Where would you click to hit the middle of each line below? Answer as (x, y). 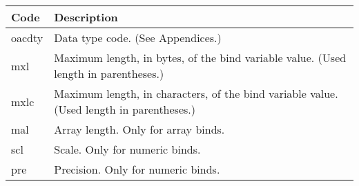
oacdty (27, 38)
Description (86, 17)
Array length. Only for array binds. (139, 129)
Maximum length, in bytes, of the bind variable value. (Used (200, 58)
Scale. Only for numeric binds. (127, 149)
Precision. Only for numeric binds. (137, 169)
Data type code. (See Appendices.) (138, 38)
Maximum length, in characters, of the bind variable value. (196, 93)
